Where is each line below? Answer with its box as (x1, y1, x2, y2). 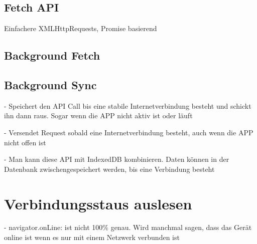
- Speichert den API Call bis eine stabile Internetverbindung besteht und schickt (4, 100, 251, 111)
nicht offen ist (4, 137, 46, 147)
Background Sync (4, 77, 97, 92)
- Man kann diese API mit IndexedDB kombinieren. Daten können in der (4, 154, 229, 164)
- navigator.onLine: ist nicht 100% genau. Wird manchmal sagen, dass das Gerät (4, 222, 252, 232)
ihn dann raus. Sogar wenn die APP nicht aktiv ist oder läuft (4, 110, 193, 121)
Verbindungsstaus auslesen (4, 193, 192, 213)
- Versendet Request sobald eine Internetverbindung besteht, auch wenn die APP (4, 127, 253, 137)
